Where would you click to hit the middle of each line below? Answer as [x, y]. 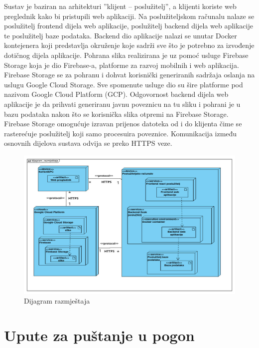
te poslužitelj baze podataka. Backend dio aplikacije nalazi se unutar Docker [121, 35]
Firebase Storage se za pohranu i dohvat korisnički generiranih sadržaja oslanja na [129, 75]
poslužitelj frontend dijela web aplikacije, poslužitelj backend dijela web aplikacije [129, 26]
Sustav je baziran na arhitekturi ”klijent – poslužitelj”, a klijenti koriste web [120, 6]
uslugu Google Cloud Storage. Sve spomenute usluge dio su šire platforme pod [124, 84]
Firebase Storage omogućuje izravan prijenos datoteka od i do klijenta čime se [123, 124]
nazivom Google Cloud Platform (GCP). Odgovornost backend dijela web [116, 94]
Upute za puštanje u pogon [99, 335]
